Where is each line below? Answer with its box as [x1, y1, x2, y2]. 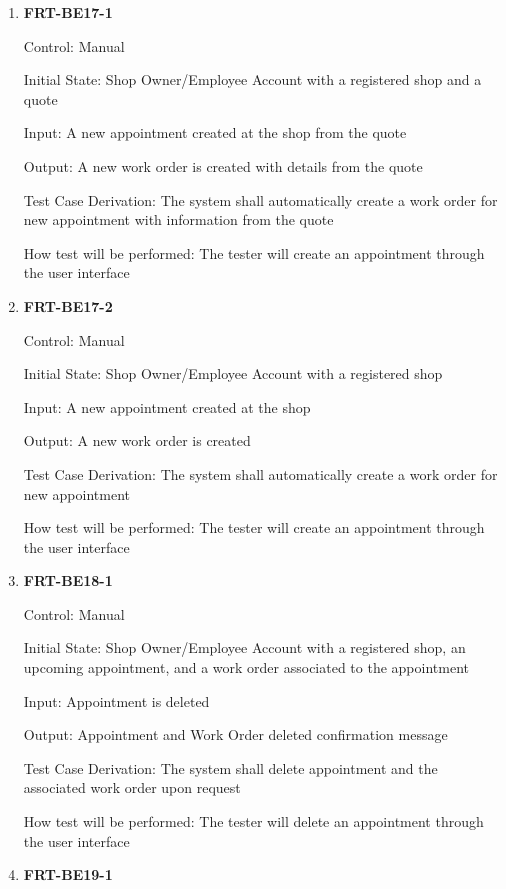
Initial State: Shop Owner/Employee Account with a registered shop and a [23, 69, 482, 90]
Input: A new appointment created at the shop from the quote [23, 122, 407, 143]
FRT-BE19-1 [23, 864, 113, 885]
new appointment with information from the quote [23, 209, 334, 230]
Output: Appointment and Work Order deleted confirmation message [23, 724, 448, 745]
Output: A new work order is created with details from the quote [23, 155, 423, 176]
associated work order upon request [23, 777, 241, 798]
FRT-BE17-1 [23, 2, 113, 22]
